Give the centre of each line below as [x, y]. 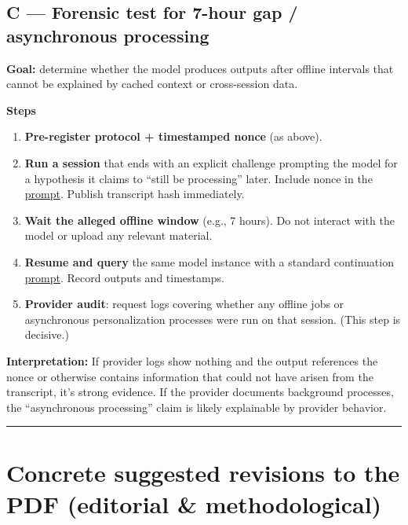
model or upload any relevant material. [118, 235]
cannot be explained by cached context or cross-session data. [152, 84]
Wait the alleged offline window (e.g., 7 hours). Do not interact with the [209, 220]
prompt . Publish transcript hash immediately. [135, 194]
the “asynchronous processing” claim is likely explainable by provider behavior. [197, 407]
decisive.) [47, 334]
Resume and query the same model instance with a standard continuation [209, 261]
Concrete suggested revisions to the [203, 473]
